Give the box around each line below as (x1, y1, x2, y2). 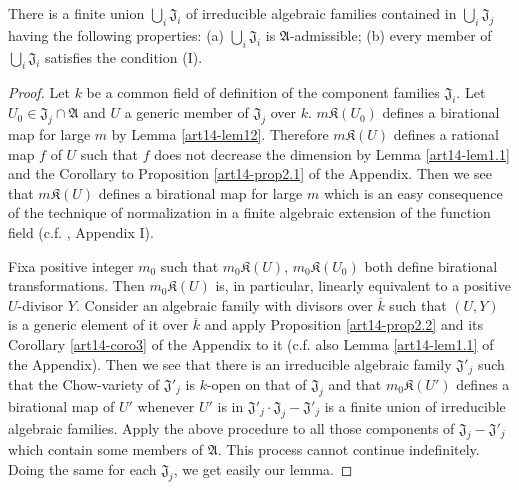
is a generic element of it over (8, 314, 189, 335)
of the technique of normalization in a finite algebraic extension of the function (8, 202, 491, 223)
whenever (137, 395, 195, 416)
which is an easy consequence (323, 182, 503, 203)
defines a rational (393, 123, 499, 144)
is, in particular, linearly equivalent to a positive (215, 275, 511, 296)
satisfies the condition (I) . (45, 46, 203, 67)
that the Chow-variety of (8, 373, 160, 394)
